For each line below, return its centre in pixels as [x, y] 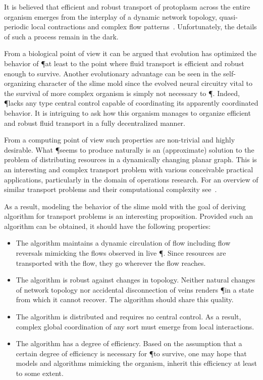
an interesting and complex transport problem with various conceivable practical [129, 169]
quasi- [228, 16]
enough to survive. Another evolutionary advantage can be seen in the [113, 73]
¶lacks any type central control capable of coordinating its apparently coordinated [131, 103]
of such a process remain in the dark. [61, 36]
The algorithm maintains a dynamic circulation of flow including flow [123, 243]
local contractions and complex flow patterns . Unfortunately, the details [144, 27]
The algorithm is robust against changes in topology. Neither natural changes [136, 280]
